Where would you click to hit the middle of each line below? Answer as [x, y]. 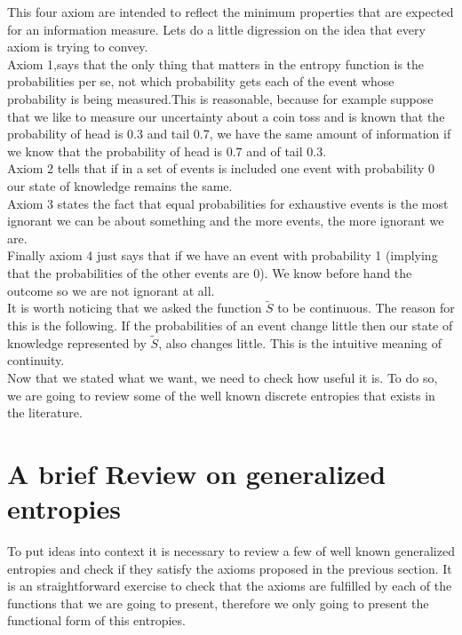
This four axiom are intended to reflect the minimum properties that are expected [231, 12]
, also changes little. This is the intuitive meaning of [300, 342]
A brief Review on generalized [197, 473]
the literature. [45, 413]
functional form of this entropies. [96, 620]
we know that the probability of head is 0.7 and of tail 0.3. [167, 151]
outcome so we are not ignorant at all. [111, 290]
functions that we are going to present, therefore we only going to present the [218, 603]
